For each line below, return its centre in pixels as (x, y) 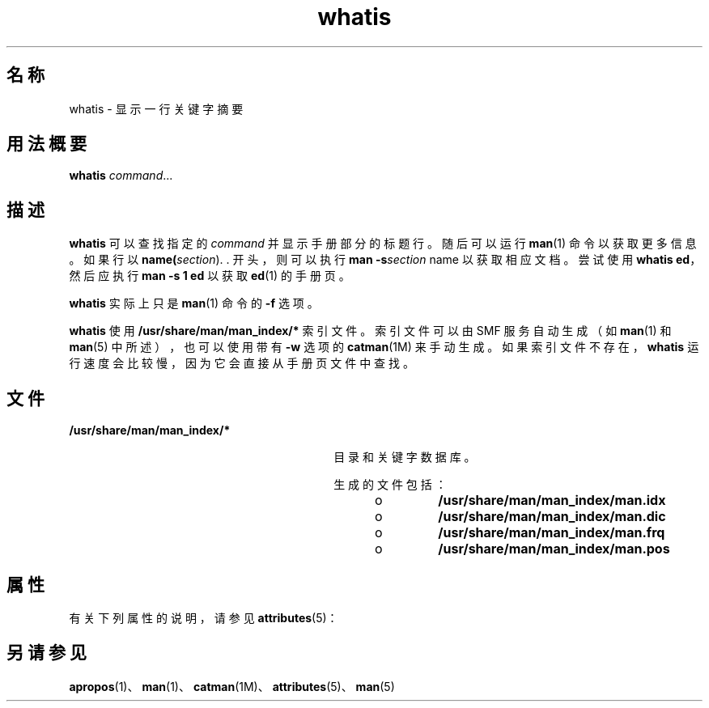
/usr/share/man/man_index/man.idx (552, 500)
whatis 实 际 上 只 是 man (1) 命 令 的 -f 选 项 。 (194, 303)
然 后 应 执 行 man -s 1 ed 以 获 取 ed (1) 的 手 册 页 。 (210, 276)
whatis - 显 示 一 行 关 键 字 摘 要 (156, 108)
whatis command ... (121, 176)
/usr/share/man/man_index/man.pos (554, 549)
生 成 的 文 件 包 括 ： (390, 485)
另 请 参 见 (47, 653)
